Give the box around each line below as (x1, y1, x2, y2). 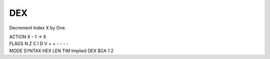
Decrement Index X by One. (9, 25, 66, 31)
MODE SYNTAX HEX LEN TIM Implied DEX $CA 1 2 (9, 48, 114, 54)
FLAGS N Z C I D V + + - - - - (9, 41, 69, 47)
